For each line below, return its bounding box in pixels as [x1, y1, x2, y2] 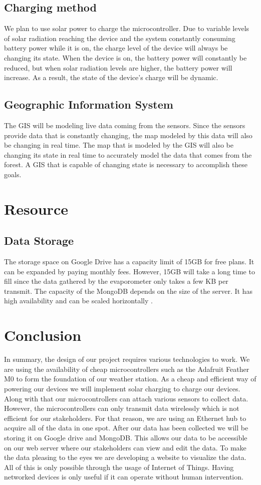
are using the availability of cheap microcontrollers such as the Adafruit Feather [4, 363, 249, 374]
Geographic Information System [4, 97, 173, 112]
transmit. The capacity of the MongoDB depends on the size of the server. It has [4, 285, 252, 296]
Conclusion [4, 325, 82, 345]
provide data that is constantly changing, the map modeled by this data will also [4, 130, 252, 140]
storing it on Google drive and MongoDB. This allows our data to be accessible [4, 432, 247, 442]
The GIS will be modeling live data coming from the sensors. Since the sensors [4, 120, 245, 130]
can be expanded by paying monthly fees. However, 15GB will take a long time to [4, 266, 255, 276]
